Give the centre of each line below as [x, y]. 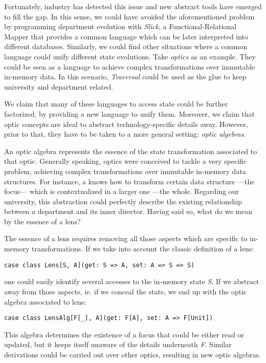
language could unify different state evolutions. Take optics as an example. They [130, 56]
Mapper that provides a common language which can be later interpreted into [126, 36]
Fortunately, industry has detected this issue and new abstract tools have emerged [133, 6]
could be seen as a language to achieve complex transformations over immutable [130, 66]
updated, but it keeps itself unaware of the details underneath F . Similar [118, 344]
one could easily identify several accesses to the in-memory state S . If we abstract [132, 281]
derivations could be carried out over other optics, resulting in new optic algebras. [132, 354]
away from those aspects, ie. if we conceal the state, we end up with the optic [126, 291]
